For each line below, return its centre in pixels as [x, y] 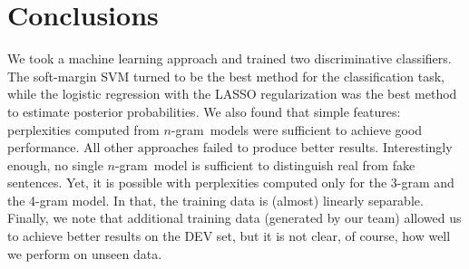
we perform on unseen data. [85, 253]
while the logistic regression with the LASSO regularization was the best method [232, 94]
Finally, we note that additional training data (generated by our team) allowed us [234, 218]
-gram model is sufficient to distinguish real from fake [265, 164]
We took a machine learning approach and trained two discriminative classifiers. [230, 58]
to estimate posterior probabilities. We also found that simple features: [204, 111]
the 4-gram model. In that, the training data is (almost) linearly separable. [215, 200]
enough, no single [55, 164]
